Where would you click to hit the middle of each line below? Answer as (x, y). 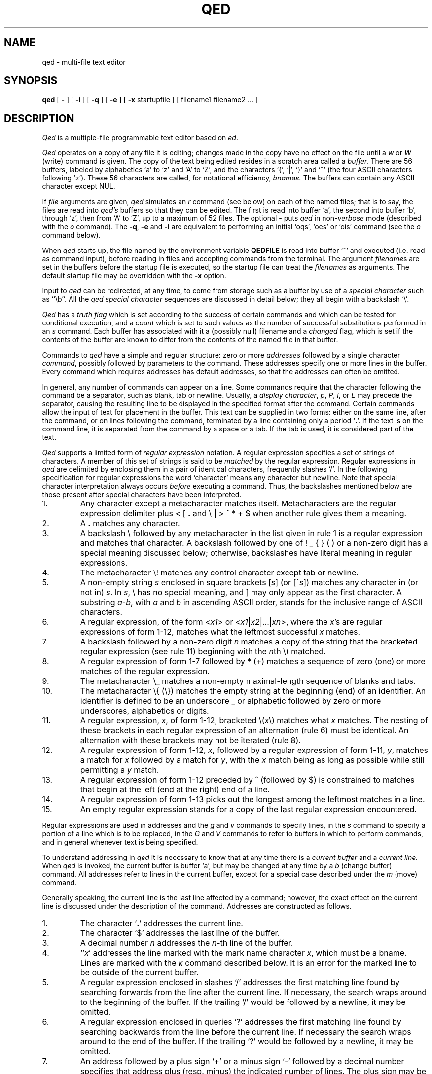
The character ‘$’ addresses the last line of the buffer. (180, 933)
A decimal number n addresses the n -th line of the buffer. (187, 943)
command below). (71, 235)
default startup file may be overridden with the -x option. (134, 276)
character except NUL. (79, 186)
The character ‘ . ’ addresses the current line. (162, 923)
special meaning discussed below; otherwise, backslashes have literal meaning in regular (246, 553)
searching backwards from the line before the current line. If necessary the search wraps (246, 1032)
